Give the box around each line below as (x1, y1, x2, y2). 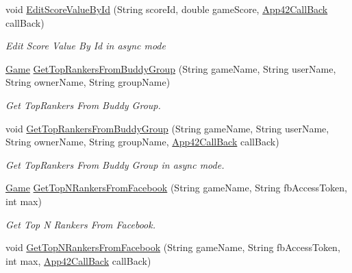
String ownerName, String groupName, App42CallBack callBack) (5, 134, 279, 149)
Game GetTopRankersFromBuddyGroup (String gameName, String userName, (5, 61, 336, 75)
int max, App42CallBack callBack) (5, 253, 151, 268)
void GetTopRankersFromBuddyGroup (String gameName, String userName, (5, 121, 329, 135)
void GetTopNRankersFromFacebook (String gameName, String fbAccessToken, (5, 240, 340, 254)
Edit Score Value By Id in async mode (5, 38, 166, 53)
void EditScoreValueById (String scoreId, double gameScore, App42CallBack (5, 2, 328, 16)
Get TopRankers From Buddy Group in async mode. (5, 157, 225, 171)
